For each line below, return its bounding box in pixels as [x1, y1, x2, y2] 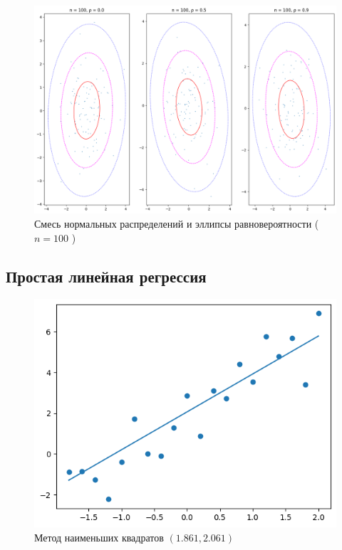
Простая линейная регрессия [6, 265, 207, 287]
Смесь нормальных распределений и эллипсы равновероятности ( [34, 216, 319, 231]
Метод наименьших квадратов [34, 529, 164, 544]
